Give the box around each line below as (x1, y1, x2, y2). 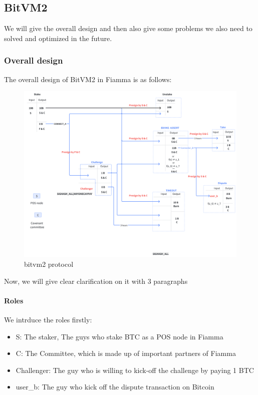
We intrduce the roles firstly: (4, 314, 92, 325)
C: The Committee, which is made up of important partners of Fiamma (16, 348, 236, 358)
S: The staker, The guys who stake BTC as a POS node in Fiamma (16, 331, 223, 341)
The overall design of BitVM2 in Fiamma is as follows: (4, 74, 172, 84)
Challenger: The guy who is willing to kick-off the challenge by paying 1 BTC (16, 364, 254, 375)
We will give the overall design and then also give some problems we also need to (4, 23, 252, 34)
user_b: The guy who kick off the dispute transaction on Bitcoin (16, 381, 214, 392)
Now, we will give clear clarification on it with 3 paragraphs (4, 275, 188, 286)
